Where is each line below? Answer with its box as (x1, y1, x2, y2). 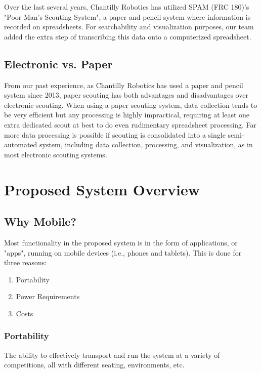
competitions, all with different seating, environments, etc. (4, 359, 185, 370)
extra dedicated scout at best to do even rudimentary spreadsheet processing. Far (4, 119, 257, 130)
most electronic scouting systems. (4, 149, 107, 159)
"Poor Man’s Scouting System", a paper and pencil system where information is (4, 11, 251, 22)
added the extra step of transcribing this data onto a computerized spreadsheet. (4, 31, 251, 42)
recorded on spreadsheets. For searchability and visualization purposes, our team (4, 21, 254, 32)
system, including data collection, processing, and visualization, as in (39, 139, 253, 150)
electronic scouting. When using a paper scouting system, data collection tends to (4, 99, 257, 110)
